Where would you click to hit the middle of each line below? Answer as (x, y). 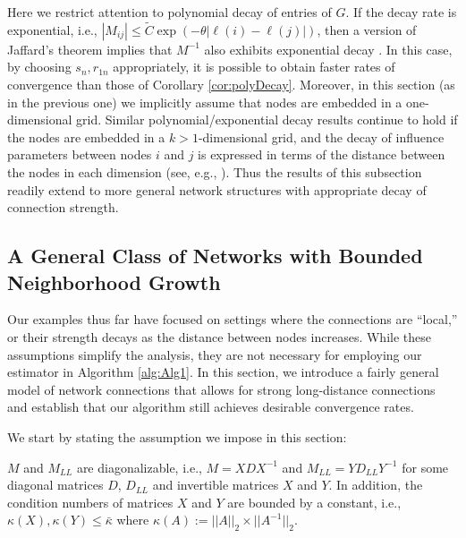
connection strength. (63, 207)
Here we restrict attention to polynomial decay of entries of (169, 12)
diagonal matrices (55, 485)
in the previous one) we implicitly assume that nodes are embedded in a (205, 102)
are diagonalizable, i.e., (139, 467)
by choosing (39, 67)
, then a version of (367, 29)
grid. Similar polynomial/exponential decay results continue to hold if (267, 120)
